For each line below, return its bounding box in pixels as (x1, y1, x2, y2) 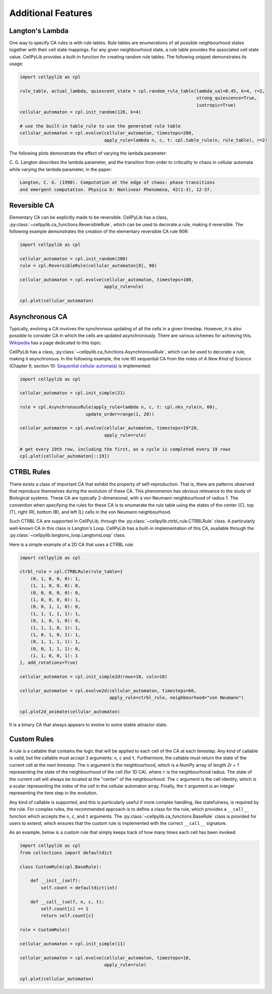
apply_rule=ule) (104, 284, 144, 290)
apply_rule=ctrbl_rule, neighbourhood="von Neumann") (109, 695, 244, 701)
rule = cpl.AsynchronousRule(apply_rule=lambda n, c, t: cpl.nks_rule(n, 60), (19, 404, 217, 410)
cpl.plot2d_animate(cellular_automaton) (19, 709, 120, 715)
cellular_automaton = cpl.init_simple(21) (19, 390, 125, 396)
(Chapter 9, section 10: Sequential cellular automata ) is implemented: (9, 363, 151, 369)
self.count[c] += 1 (40, 906, 88, 911)
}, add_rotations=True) (19, 660, 78, 666)
